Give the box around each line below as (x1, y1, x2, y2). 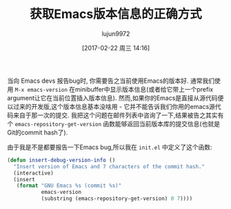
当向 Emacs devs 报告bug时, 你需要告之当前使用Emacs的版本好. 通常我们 (7, 77, 215, 85)
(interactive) (13, 170, 54, 177)
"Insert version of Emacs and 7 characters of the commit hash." (13, 163, 205, 170)
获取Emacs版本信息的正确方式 (30, 6, 202, 22)
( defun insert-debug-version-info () (7, 157, 116, 163)
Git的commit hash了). (7, 128, 68, 137)
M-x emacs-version (14, 86, 68, 93)
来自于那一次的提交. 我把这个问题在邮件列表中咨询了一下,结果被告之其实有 (12, 111, 224, 119)
